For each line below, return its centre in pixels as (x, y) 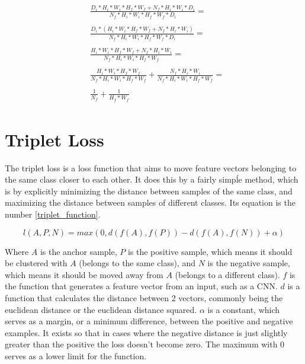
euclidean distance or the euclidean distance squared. (101, 309)
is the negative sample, (249, 263)
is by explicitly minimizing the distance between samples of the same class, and (149, 191)
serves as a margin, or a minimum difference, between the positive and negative (149, 321)
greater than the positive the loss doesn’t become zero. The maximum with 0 (145, 344)
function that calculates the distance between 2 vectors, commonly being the (144, 298)
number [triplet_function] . (53, 214)
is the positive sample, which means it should (210, 251)
